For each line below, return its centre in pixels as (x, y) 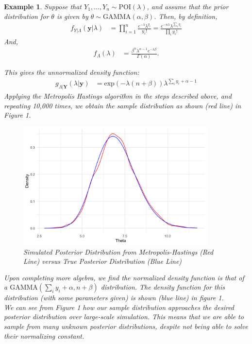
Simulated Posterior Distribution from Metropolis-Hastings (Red (118, 251)
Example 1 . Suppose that (43, 6)
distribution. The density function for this (163, 287)
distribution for (26, 16)
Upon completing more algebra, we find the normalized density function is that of (124, 277)
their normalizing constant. (44, 335)
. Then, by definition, (186, 16)
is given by (72, 16)
